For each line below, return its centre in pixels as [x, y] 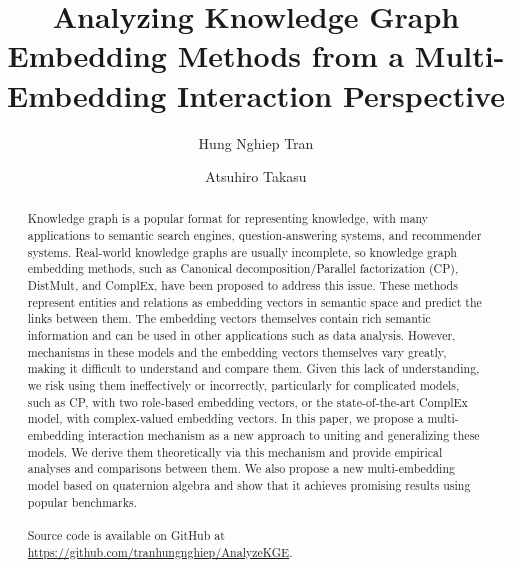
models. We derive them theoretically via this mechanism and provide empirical [235, 451]
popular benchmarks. [82, 501]
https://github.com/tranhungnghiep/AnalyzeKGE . [160, 551]
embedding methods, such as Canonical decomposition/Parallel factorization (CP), [243, 268]
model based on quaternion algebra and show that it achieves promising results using [249, 484]
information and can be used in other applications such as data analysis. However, [241, 335]
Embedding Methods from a [206, 55]
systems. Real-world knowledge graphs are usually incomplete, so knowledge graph [242, 251]
